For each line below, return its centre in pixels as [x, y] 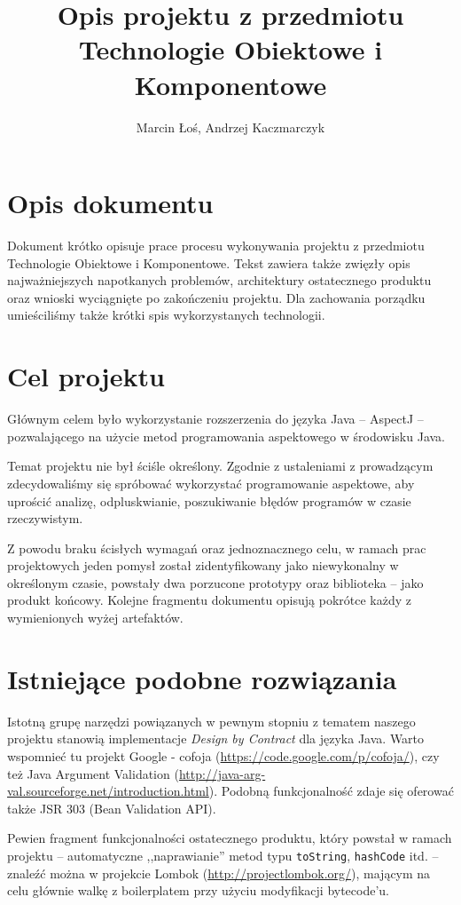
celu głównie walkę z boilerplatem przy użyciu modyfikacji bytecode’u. [199, 890]
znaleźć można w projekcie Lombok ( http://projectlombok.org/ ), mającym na [219, 873]
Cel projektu [86, 376]
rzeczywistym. [45, 518]
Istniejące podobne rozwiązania [202, 678]
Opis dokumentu [110, 203]
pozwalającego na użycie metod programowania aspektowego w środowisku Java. [227, 436]
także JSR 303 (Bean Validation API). [112, 808]
